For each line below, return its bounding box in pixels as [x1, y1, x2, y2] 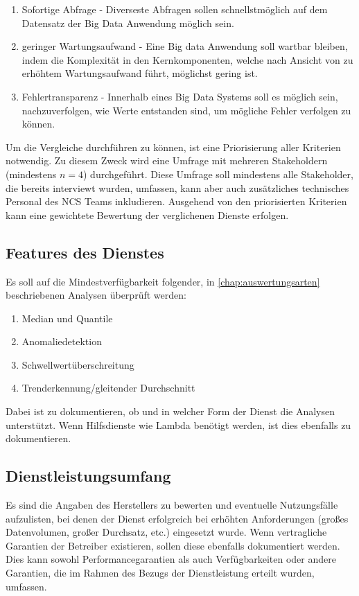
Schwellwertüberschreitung [21, 357, 134, 371]
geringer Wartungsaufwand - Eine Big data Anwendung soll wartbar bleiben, [21, 39, 348, 53]
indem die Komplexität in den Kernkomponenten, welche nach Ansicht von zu [21, 52, 353, 67]
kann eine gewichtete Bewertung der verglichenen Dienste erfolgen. [6, 207, 289, 222]
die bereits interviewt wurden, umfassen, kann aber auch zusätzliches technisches [6, 180, 349, 195]
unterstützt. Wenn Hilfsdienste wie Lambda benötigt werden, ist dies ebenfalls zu [6, 417, 351, 432]
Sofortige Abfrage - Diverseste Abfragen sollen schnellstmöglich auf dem [21, 2, 328, 16]
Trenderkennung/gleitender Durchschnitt [21, 380, 195, 395]
